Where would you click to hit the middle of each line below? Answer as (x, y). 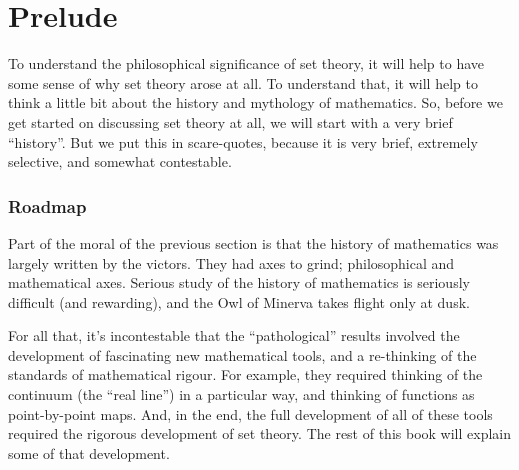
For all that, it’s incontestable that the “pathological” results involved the (234, 335)
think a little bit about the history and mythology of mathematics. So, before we (255, 102)
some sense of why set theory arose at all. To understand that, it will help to (243, 82)
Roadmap (47, 205)
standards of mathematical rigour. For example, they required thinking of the (245, 374)
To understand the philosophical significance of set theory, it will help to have (246, 63)
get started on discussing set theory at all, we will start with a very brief (230, 121)
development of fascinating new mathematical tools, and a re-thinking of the (242, 354)
